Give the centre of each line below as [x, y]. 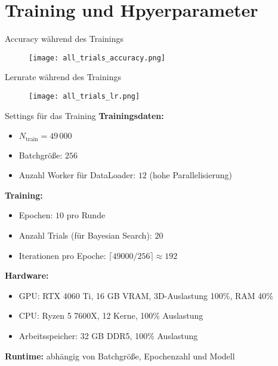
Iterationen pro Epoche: [62, 255]
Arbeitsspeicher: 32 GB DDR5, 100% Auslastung [108, 336]
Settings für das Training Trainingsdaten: [84, 115]
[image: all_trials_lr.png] [84, 96]
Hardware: [27, 275]
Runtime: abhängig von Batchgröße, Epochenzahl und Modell [120, 356]
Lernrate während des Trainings [63, 77]
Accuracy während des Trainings [64, 39]
